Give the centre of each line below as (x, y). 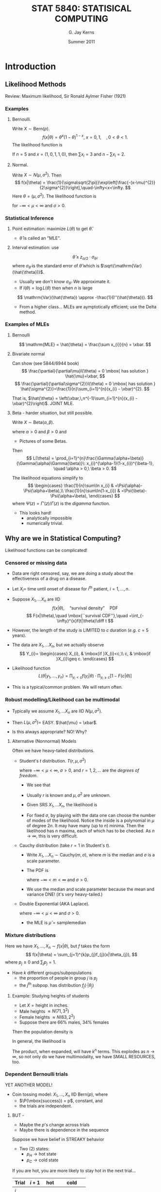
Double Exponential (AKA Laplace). (54, 904)
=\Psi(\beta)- (134, 490)
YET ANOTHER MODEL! (29, 1085)
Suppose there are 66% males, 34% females (64, 1022)
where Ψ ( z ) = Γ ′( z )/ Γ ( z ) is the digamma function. (61, 503)
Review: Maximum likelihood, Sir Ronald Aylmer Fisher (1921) (65, 96)
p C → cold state (43, 1161)
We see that (39, 785)
